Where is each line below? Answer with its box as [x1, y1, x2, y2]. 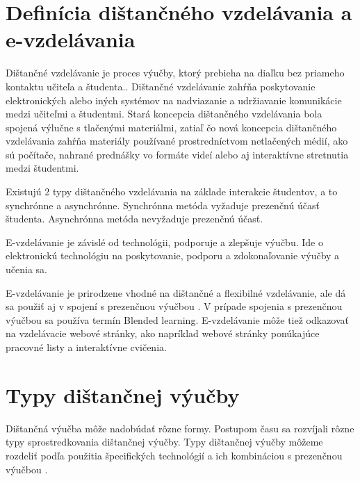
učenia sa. [6, 262, 47, 277]
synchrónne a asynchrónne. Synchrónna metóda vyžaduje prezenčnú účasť [6, 197, 320, 212]
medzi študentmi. [6, 161, 79, 175]
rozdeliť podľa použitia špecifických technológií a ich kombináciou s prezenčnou [6, 448, 343, 462]
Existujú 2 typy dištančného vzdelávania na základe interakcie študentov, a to [6, 184, 338, 199]
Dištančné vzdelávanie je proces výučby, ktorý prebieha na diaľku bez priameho [6, 65, 345, 80]
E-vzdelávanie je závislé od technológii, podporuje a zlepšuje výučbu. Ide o [6, 234, 323, 249]
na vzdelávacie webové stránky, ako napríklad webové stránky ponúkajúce [6, 326, 320, 341]
